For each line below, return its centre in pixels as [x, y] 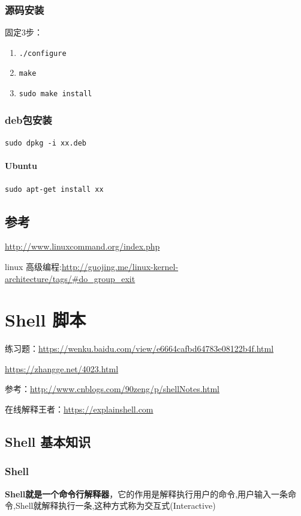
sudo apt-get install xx [54, 190]
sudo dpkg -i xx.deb [46, 143]
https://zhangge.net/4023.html [62, 368]
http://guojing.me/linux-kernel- [120, 266]
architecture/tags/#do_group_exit [70, 278]
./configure [43, 53]
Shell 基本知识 [48, 441]
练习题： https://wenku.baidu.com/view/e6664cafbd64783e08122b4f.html [139, 349]
